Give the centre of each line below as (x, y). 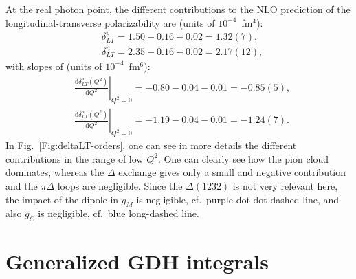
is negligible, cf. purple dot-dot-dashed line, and (238, 199)
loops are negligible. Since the (120, 186)
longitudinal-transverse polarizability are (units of (110, 22)
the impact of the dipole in (62, 199)
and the (22, 186)
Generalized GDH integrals (137, 261)
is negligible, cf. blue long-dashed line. (119, 213)
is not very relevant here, (285, 186)
